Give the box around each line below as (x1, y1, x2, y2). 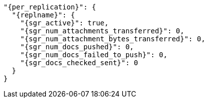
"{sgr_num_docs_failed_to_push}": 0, (20, 51, 168, 59)
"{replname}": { (11, 11, 75, 19)
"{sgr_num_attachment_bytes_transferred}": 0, (20, 35, 206, 43)
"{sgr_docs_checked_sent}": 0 (20, 59, 138, 67)
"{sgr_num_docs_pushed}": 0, (20, 43, 134, 51)
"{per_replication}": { (3, 3, 96, 11)
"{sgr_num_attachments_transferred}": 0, (20, 27, 185, 35)
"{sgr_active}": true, (20, 19, 109, 27)
